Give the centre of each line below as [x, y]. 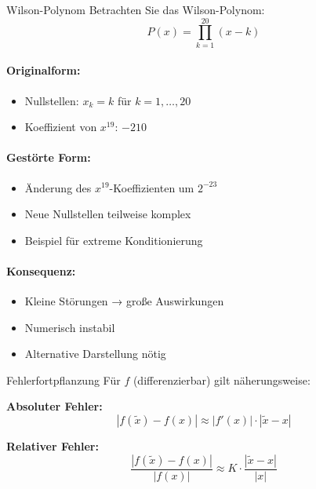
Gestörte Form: [49, 157]
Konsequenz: [41, 270]
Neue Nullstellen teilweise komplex [108, 214]
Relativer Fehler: [53, 446]
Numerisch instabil [70, 327]
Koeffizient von [61, 127]
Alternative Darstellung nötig [95, 354]
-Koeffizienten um [152, 187]
